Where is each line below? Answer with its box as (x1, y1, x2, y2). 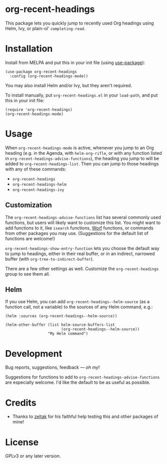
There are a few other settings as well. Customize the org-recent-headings (5, 266, 159, 272)
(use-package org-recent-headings (5, 69, 77, 74)
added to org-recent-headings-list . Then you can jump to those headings (5, 160, 159, 166)
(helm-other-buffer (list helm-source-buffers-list (5, 322, 115, 328)
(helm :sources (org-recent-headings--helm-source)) (5, 314, 117, 319)
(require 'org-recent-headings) (5, 107, 72, 112)
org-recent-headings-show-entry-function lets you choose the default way (5, 245, 160, 251)
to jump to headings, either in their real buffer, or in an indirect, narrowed (5, 251, 155, 257)
